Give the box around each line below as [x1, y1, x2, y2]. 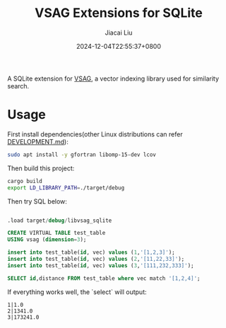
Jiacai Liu [105, 28, 133, 37]
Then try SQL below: [7, 197, 67, 206]
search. [7, 81, 30, 90]
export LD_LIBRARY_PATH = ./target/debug [7, 184, 125, 192]
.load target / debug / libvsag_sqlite [7, 217, 112, 224]
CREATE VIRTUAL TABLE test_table [7, 230, 106, 237]
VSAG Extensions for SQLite [34, 5, 203, 21]
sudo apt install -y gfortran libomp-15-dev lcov [7, 151, 157, 158]
